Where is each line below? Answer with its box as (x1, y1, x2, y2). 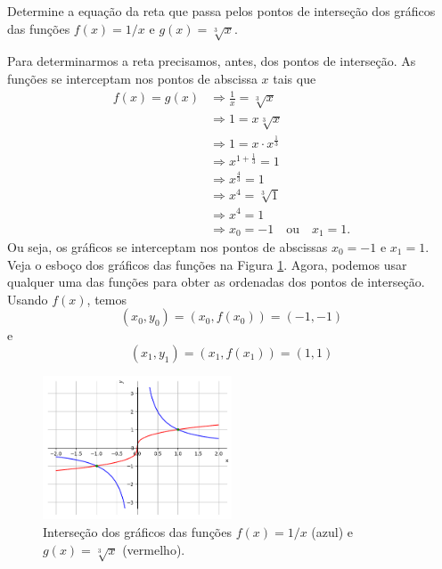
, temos (86, 289, 127, 308)
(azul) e (311, 522, 354, 541)
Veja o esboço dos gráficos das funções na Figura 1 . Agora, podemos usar (7, 255, 407, 273)
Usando (7, 289, 48, 308)
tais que (273, 69, 316, 87)
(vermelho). (122, 540, 185, 558)
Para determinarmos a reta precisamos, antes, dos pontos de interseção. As (7, 52, 416, 70)
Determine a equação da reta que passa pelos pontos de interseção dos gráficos (7, 2, 436, 20)
